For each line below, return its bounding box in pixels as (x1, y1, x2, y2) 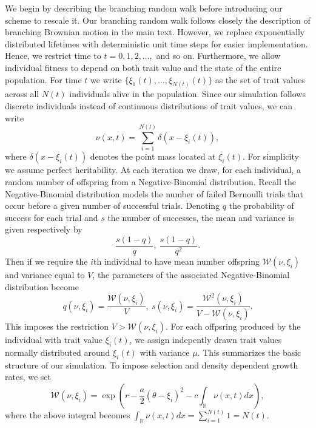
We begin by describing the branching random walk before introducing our (5, 2, 283, 14)
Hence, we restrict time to (5, 49, 101, 62)
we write (90, 73, 122, 86)
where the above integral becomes (5, 409, 130, 421)
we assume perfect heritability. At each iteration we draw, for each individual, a (5, 163, 301, 176)
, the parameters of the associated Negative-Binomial (92, 268, 290, 280)
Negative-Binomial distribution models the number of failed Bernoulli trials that (5, 187, 303, 200)
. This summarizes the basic (197, 345, 301, 358)
